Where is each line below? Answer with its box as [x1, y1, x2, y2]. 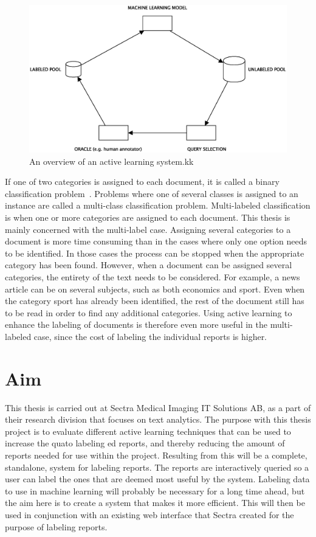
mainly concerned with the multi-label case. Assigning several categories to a [5, 223, 291, 235]
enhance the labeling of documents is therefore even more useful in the [5, 318, 267, 331]
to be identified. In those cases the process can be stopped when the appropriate [5, 246, 304, 259]
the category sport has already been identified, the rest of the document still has [5, 294, 304, 307]
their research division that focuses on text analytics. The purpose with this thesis [5, 413, 311, 426]
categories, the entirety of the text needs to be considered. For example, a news [5, 270, 300, 283]
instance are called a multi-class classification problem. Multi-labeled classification [5, 199, 311, 212]
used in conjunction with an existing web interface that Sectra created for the [5, 508, 294, 521]
